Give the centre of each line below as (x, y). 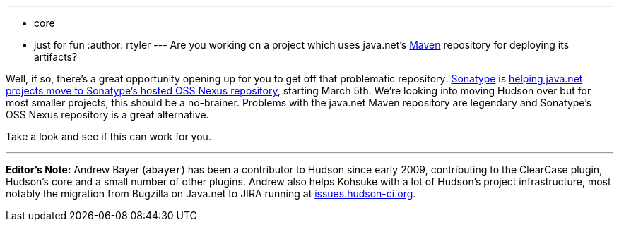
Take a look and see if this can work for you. (108, 136)
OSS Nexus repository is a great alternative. (107, 115)
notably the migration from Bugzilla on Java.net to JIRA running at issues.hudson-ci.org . (211, 194)
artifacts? (56, 57)
